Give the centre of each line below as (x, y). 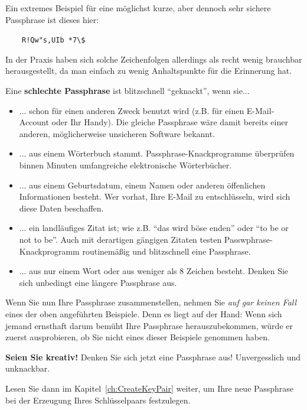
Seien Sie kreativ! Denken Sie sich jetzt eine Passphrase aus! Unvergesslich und (153, 357)
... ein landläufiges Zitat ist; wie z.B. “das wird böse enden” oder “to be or (154, 228)
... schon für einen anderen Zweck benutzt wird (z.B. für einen (132, 110)
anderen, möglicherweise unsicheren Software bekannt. (117, 133)
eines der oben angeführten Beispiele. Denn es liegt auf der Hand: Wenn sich (144, 313)
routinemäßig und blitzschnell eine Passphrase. (166, 251)
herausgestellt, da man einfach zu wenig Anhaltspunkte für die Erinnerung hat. (149, 71)
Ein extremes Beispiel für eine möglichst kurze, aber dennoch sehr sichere (138, 8)
